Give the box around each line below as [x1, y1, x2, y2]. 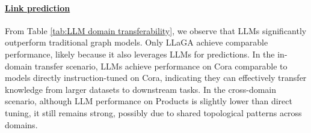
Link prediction [5, 1, 70, 14]
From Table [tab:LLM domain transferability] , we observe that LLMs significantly [5, 24, 307, 37]
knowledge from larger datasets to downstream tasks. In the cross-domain [5, 83, 277, 95]
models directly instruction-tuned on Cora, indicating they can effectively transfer [5, 71, 307, 84]
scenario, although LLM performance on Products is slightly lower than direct [5, 95, 292, 107]
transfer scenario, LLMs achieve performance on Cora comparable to [34, 59, 288, 72]
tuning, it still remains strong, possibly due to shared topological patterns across [5, 106, 302, 119]
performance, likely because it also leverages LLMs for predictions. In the [5, 47, 275, 60]
